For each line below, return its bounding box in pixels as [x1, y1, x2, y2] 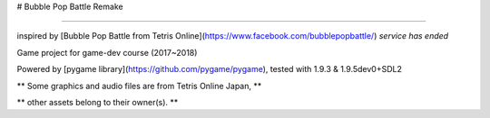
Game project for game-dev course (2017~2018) [16, 47, 198, 58]
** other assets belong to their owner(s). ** [16, 96, 179, 107]
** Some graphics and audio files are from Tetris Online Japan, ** [16, 80, 262, 91]
